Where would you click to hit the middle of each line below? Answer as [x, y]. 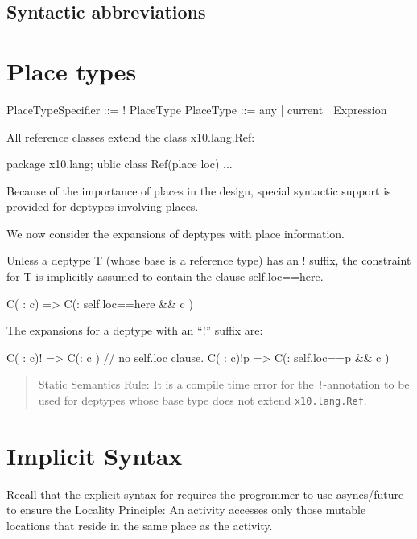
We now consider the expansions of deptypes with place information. [176, 233]
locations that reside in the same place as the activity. [140, 526]
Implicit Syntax [95, 455]
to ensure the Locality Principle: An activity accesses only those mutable [186, 510]
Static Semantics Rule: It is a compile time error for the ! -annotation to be [224, 384]
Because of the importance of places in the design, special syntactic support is [199, 190]
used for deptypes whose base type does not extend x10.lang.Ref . [202, 400]
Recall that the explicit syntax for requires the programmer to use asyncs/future [205, 494]
